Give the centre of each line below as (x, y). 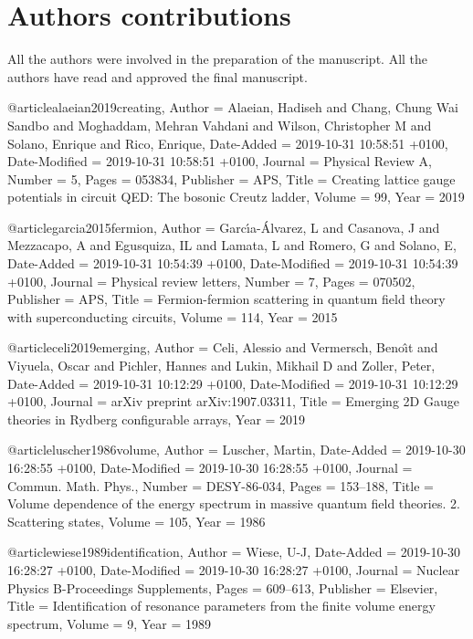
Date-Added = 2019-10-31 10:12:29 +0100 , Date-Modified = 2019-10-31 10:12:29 (233, 383)
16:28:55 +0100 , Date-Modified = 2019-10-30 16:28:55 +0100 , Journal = (210, 467)
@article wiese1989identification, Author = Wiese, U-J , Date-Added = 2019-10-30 (234, 552)
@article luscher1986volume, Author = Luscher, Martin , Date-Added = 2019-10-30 (236, 450)
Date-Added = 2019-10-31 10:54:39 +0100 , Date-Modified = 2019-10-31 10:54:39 (233, 263)
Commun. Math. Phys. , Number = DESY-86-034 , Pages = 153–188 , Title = (221, 485)
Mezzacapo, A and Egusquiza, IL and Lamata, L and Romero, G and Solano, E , (232, 245)
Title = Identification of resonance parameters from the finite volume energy (221, 606)
